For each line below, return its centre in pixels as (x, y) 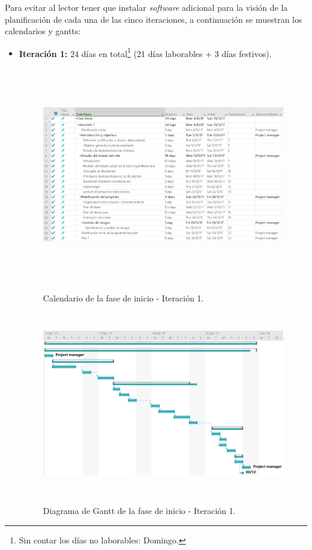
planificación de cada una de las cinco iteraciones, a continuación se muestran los (154, 19)
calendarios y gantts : (43, 31)
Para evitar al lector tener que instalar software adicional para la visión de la (146, 7)
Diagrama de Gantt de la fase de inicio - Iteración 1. (139, 511)
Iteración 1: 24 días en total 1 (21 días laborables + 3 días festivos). (145, 52)
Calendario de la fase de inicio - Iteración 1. (123, 298)
